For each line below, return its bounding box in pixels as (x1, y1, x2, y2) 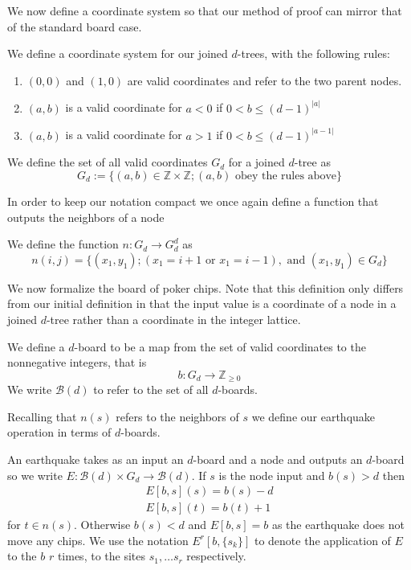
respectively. (186, 547, 246, 564)
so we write (7, 466, 63, 483)
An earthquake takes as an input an (7, 451, 184, 468)
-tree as (294, 154, 331, 170)
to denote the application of (254, 531, 391, 548)
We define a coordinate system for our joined (7, 45, 228, 62)
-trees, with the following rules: (237, 45, 390, 62)
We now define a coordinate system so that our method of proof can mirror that (7, 2, 402, 18)
